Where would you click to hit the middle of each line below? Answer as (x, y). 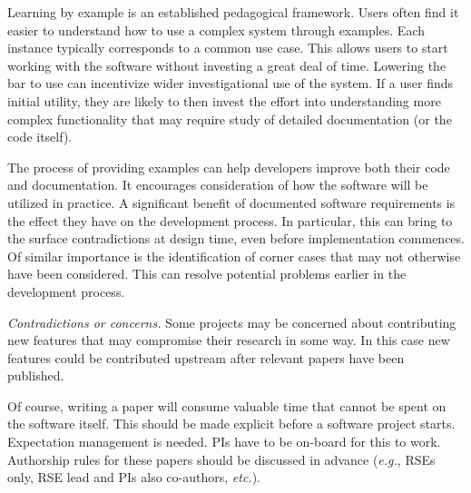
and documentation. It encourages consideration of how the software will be (218, 185)
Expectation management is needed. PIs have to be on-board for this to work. (224, 442)
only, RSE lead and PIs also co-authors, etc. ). (134, 477)
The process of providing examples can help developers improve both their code (229, 167)
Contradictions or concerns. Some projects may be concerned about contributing (232, 322)
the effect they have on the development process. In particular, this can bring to (230, 220)
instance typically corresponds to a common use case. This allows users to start (228, 48)
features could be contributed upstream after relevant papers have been (206, 357)
